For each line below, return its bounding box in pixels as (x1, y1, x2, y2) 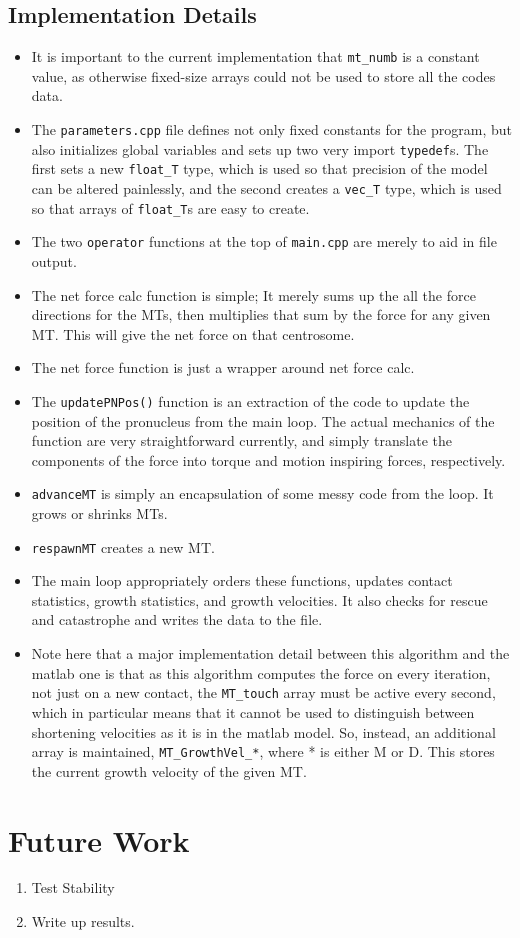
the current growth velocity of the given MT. (31, 760, 307, 781)
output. (31, 250, 77, 271)
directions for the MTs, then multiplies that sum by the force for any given (31, 304, 491, 325)
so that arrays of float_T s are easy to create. (31, 197, 310, 218)
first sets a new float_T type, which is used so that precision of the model (31, 158, 488, 179)
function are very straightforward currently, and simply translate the (31, 430, 453, 451)
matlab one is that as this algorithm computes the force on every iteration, (31, 662, 491, 683)
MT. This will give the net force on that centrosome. (31, 323, 355, 344)
